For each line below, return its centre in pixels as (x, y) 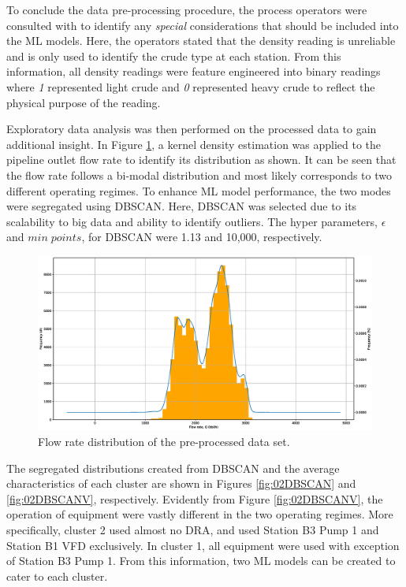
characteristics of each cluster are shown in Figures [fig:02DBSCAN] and (181, 483)
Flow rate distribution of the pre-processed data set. (164, 442)
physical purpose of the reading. (84, 102)
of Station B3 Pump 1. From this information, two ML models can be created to (201, 561)
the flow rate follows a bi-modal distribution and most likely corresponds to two (199, 175)
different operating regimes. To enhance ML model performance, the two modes (199, 190)
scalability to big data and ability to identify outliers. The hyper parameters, (192, 221)
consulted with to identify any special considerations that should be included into (203, 25)
